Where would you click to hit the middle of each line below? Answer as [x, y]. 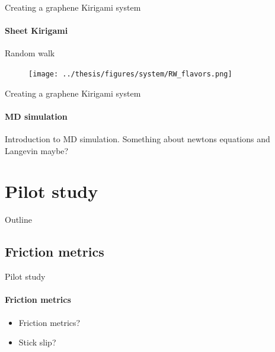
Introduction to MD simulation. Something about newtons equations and [137, 139]
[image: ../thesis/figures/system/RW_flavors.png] [130, 74]
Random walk [30, 53]
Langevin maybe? [37, 150]
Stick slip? [37, 342]
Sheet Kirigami [36, 31]
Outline [18, 220]
